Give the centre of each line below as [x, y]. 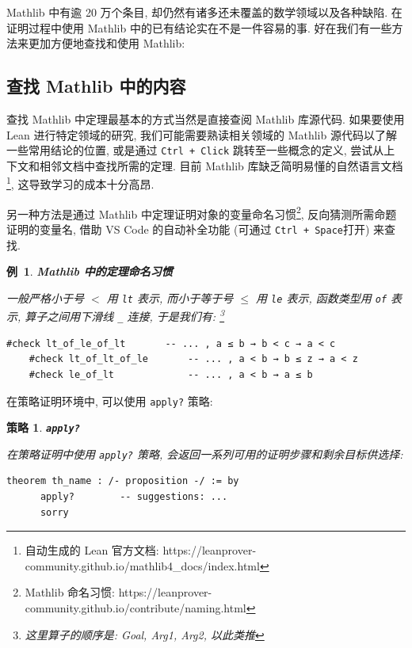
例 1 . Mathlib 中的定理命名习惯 [90, 271]
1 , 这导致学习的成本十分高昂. [80, 183]
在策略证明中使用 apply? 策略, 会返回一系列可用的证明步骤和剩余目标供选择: [205, 454]
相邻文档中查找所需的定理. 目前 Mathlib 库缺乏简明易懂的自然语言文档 [221, 165]
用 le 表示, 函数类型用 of [322, 297]
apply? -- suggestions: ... [134, 497]
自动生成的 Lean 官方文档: [92, 550]
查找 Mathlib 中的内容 [96, 86]
